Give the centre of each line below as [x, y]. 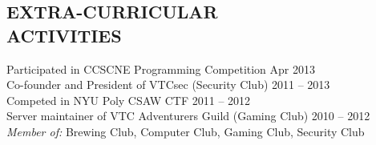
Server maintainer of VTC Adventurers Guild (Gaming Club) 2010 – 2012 [188, 116]
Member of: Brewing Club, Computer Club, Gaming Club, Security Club [186, 131]
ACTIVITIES [64, 35]
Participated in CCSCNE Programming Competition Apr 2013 [161, 68]
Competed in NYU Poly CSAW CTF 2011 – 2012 [129, 100]
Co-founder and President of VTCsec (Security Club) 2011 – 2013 [168, 85]
